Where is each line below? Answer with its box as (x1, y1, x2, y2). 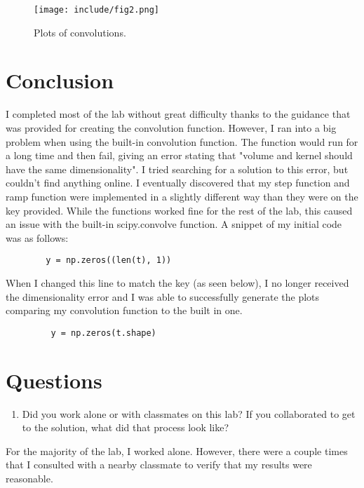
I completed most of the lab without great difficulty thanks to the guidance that (6, 107, 351, 121)
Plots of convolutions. (34, 25, 126, 39)
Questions (6, 365, 102, 394)
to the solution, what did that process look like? (22, 420, 229, 435)
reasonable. (6, 470, 53, 485)
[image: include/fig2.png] (34, 5, 159, 15)
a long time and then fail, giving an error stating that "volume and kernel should (6, 148, 353, 163)
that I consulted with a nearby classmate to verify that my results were (6, 457, 312, 472)
